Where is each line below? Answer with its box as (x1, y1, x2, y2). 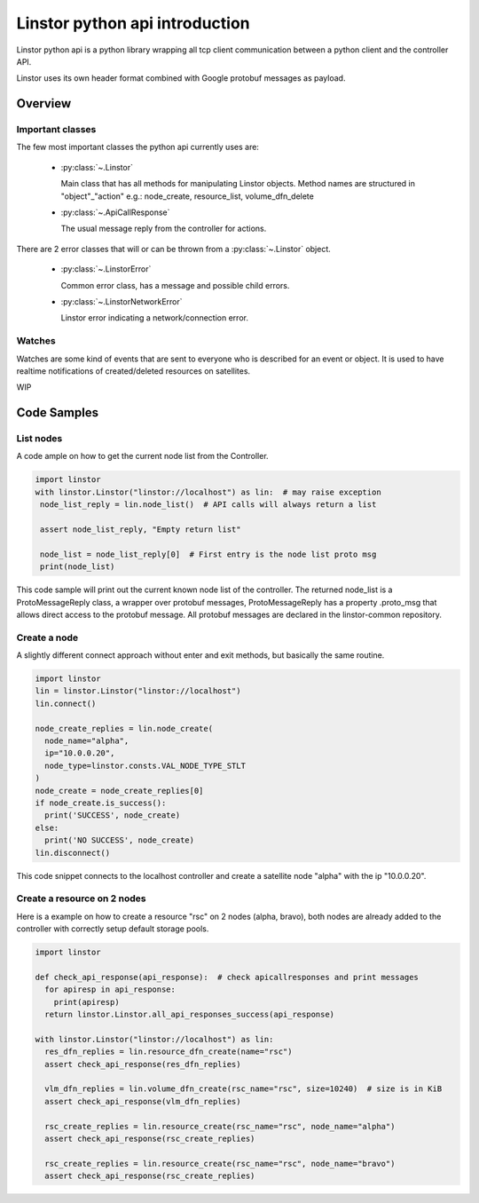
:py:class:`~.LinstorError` (60, 264, 152, 274)
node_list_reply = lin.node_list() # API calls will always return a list (40, 500, 377, 510)
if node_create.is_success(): (35, 797, 167, 808)
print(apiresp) (53, 997, 120, 1007)
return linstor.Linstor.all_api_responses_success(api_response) (44, 1009, 335, 1019)
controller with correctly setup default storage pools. (16, 923, 209, 934)
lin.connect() (35, 698, 97, 708)
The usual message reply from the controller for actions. (60, 223, 267, 234)
